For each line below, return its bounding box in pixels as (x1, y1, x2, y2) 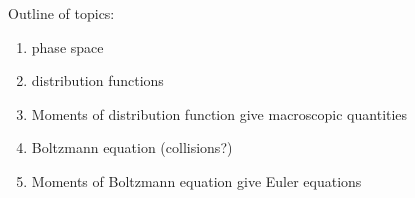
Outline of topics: (8, 3, 115, 23)
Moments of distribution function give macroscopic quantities (31, 103, 408, 124)
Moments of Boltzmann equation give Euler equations (31, 170, 362, 191)
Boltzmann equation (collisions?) (31, 137, 233, 158)
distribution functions (31, 70, 164, 91)
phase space (31, 36, 104, 57)
